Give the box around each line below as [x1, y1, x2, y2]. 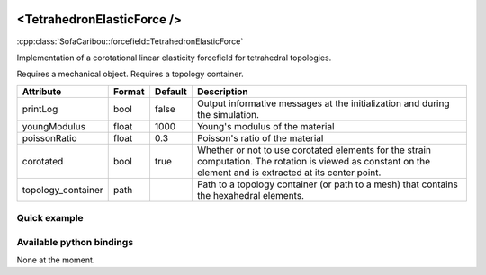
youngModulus [22, 120, 85, 132]
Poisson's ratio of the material [196, 131, 324, 144]
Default [154, 85, 188, 98]
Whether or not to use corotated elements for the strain [196, 144, 432, 156]
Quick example [16, 212, 85, 225]
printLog [22, 102, 58, 115]
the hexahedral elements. [196, 189, 305, 201]
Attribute [22, 85, 62, 98]
